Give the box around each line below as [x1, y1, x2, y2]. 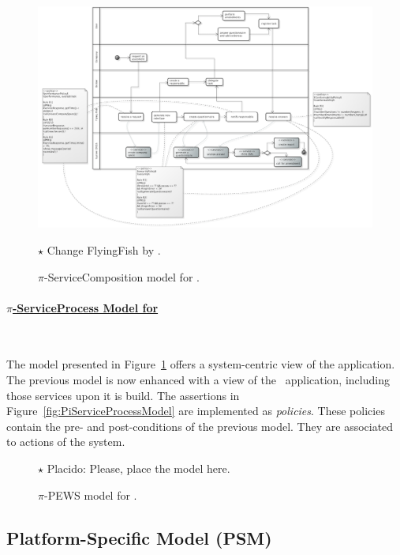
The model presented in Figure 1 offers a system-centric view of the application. [6, 356, 395, 372]
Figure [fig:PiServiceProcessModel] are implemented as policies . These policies [6, 402, 385, 419]
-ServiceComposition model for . [43, 268, 200, 285]
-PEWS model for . [43, 486, 137, 503]
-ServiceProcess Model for [12, 299, 159, 315]
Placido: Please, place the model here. [47, 460, 230, 477]
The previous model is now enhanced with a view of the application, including [6, 372, 390, 388]
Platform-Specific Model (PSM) [6, 525, 272, 549]
